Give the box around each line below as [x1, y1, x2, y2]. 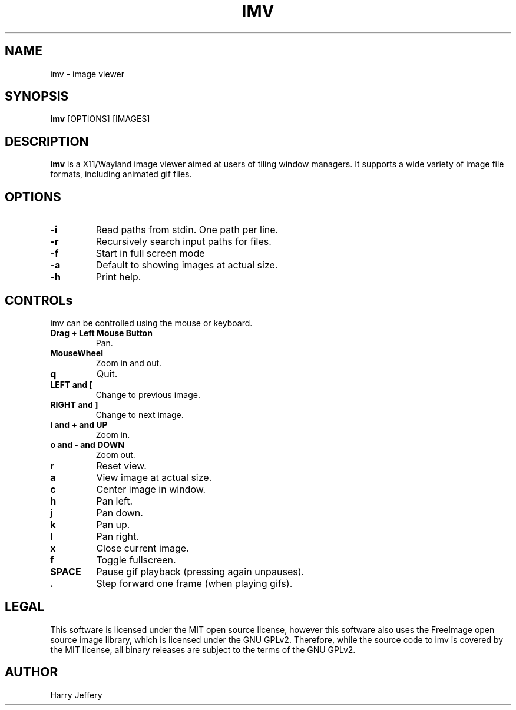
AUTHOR [5, 665, 58, 680]
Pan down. [96, 506, 143, 519]
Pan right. [96, 530, 139, 542]
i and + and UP [50, 419, 108, 430]
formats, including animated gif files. [50, 169, 192, 180]
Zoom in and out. [95, 357, 162, 368]
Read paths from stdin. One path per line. [95, 224, 279, 236]
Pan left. [96, 495, 133, 507]
